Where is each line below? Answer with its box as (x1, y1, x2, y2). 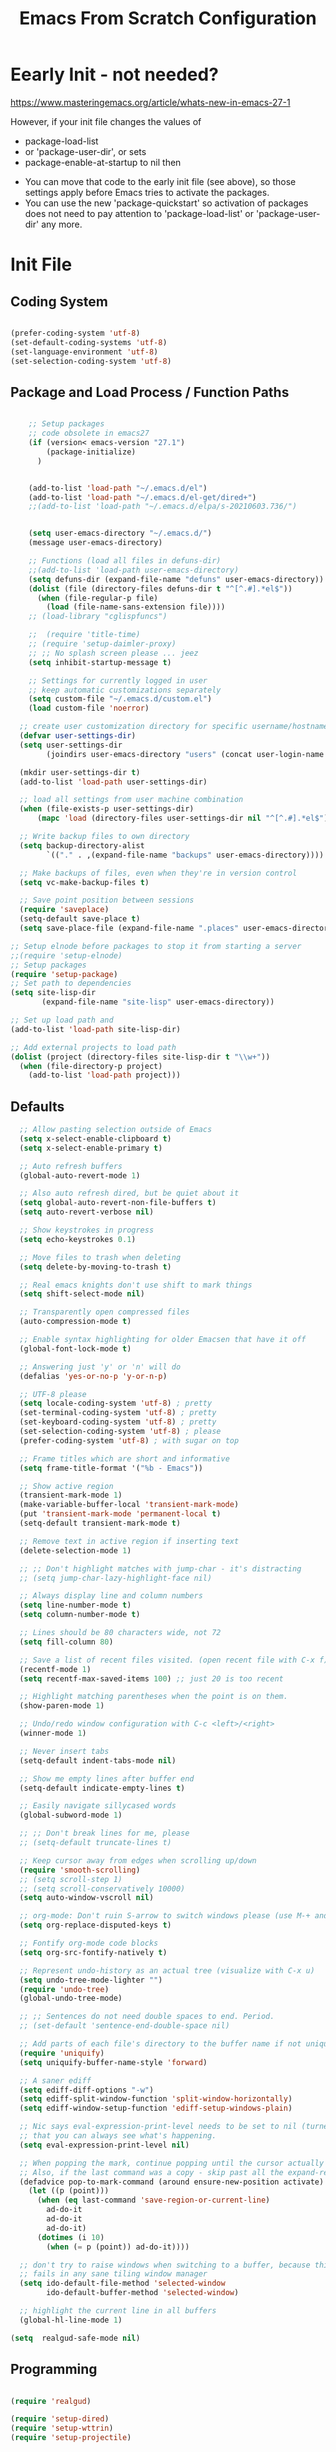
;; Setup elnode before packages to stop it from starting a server (10, 941, 302, 951)
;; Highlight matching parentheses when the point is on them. (19, 1692, 288, 1702)
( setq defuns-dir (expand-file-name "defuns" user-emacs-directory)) (28, 574, 325, 584)
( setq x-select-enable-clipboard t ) (19, 1133, 172, 1144)
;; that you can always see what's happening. (19, 2131, 217, 2141)
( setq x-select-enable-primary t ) (19, 1143, 163, 1153)
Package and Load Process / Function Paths (10, 383, 290, 401)
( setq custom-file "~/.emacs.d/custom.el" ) (28, 694, 213, 704)
